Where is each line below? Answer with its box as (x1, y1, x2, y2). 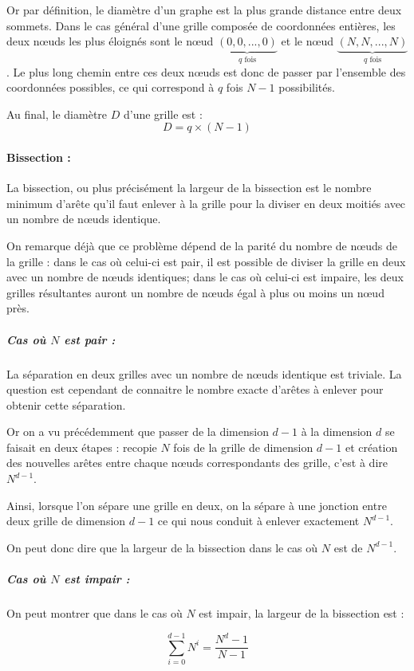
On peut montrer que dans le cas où (6, 605, 183, 622)
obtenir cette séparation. (6, 396, 126, 413)
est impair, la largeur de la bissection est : (199, 605, 404, 622)
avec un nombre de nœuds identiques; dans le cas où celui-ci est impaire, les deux (6, 269, 404, 285)
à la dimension (301, 423, 373, 440)
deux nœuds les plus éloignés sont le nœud (6, 33, 214, 49)
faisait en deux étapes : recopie (6, 438, 157, 455)
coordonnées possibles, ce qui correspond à (6, 79, 215, 96)
